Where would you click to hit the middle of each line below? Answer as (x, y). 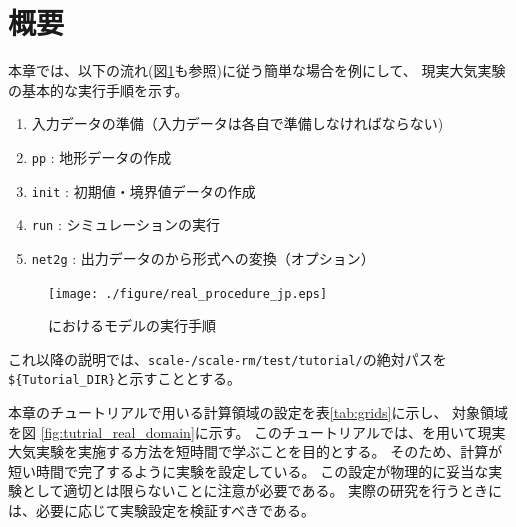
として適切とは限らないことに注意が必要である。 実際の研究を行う (241, 490)
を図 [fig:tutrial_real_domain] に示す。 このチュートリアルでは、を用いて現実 (257, 431)
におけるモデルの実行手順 (132, 325)
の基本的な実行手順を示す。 (98, 89)
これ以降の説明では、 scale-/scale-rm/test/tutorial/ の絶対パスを (227, 358)
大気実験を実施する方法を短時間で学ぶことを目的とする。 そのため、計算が (255, 451)
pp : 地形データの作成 (101, 156)
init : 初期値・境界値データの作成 (143, 190)
